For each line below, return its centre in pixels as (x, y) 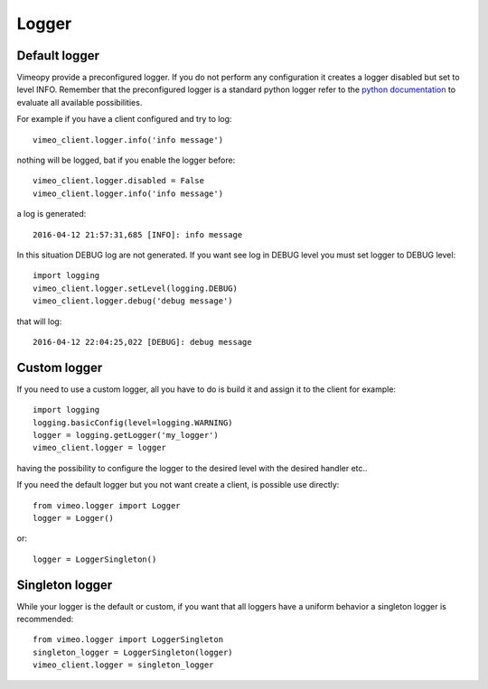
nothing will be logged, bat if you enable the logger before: (126, 160)
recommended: (45, 619)
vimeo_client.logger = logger (100, 448)
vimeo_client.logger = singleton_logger (123, 665)
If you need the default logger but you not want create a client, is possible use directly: (178, 485)
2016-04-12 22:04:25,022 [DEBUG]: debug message (142, 342)
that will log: (39, 321)
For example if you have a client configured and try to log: (124, 119)
